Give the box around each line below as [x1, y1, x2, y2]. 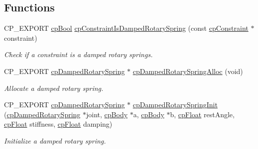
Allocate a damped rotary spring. [4, 82, 104, 93]
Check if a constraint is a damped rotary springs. [4, 49, 153, 60]
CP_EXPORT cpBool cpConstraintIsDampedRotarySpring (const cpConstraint [4, 23, 249, 33]
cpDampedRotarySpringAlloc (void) [132, 66, 243, 76]
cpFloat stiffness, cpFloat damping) [4, 119, 113, 129]
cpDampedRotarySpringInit [132, 99, 218, 110]
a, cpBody [133, 109, 164, 119]
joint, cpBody [86, 109, 128, 119]
